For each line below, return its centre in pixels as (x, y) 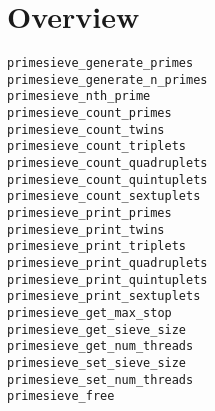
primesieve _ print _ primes (89, 213)
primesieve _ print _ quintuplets (107, 279)
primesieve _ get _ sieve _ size (97, 329)
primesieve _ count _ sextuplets (104, 196)
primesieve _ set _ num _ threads (100, 379)
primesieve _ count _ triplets (97, 146)
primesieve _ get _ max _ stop (89, 312)
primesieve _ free (61, 396)
